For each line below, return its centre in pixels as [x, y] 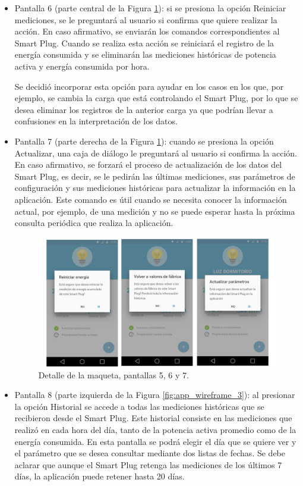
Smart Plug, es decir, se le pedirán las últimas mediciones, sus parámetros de [155, 176]
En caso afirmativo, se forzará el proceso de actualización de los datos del [148, 164]
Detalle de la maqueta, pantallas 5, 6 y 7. [113, 374]
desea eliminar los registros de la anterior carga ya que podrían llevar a [144, 109]
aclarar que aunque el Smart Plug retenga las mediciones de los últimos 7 [148, 464]
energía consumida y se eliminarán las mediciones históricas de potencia [145, 54]
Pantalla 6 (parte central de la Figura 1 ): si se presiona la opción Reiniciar [150, 8]
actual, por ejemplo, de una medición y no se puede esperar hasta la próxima [155, 211]
